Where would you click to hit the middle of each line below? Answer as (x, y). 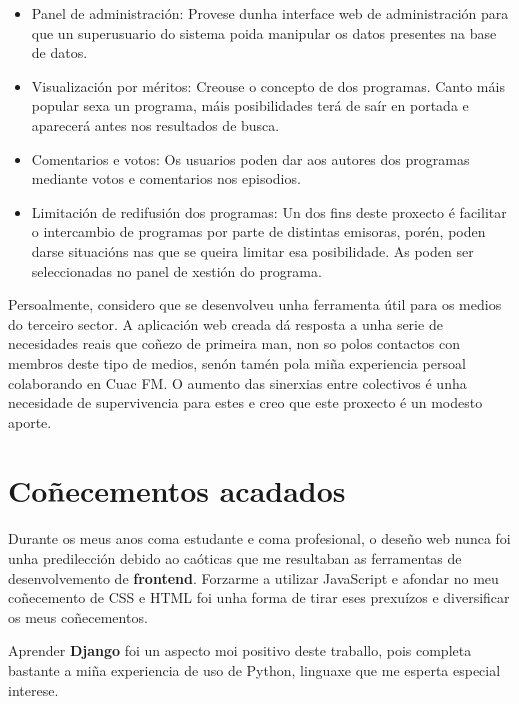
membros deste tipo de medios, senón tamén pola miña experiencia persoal (237, 362)
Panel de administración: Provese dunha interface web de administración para (270, 13)
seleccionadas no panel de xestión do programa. (176, 270)
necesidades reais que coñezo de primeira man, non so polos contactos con (234, 343)
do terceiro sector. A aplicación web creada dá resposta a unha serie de (225, 323)
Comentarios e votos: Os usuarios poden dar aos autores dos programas (250, 158)
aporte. (30, 421)
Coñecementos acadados (177, 490)
